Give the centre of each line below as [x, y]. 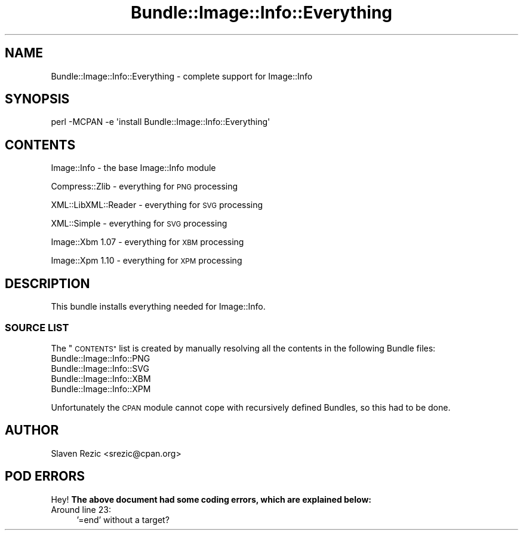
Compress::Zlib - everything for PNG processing [144, 187]
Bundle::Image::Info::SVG [100, 368]
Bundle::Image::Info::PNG [101, 358]
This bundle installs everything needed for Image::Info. [158, 307]
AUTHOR [32, 430]
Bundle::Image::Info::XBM [101, 378]
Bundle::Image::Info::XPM [101, 389]
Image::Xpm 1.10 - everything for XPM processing [147, 261]
